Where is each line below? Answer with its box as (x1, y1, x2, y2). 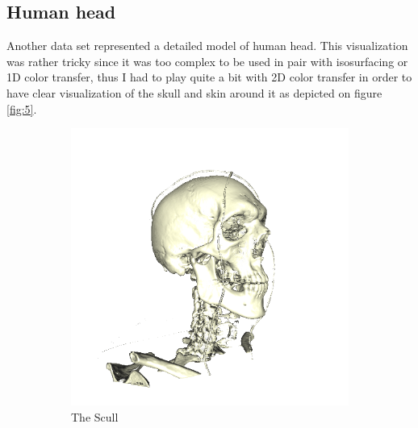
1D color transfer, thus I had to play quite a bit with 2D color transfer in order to (6, 69, 412, 85)
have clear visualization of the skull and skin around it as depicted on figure (6, 84, 382, 101)
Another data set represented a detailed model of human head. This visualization (6, 37, 408, 54)
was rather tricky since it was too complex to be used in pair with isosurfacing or (6, 52, 408, 69)
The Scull (71, 408, 119, 425)
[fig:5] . (6, 100, 37, 117)
